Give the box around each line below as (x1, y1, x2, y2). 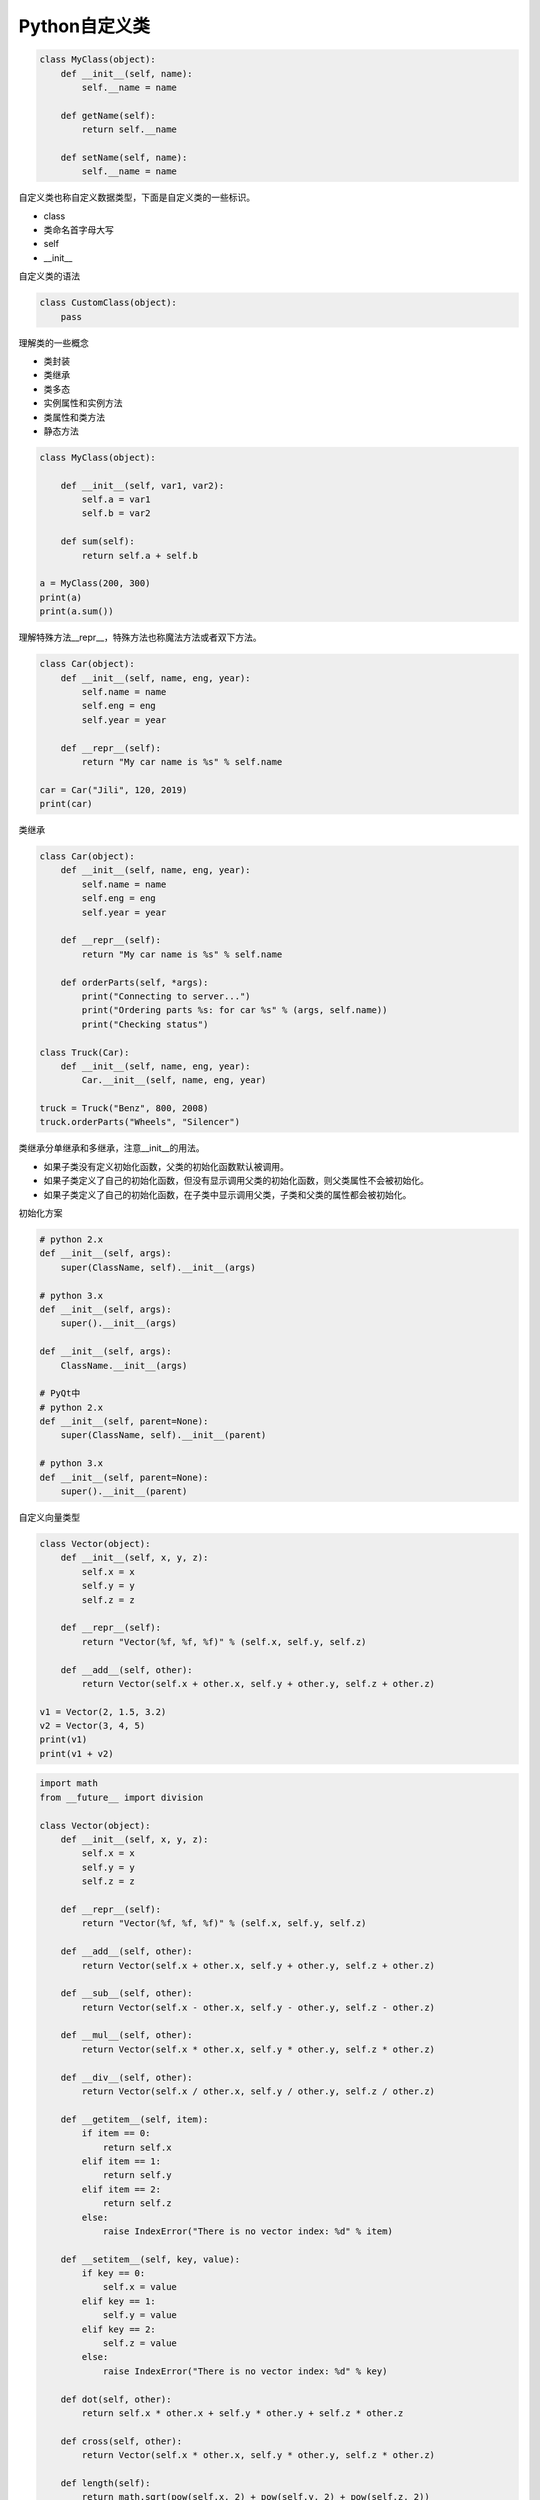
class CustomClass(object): (39, 297, 177, 309)
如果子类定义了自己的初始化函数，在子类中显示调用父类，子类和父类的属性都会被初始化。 (43, 1188, 412, 1200)
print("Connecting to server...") (81, 990, 251, 1002)
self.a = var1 (81, 494, 151, 505)
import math (39, 1778, 99, 1789)
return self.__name (81, 124, 177, 135)
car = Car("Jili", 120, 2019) (39, 784, 188, 795)
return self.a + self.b (81, 550, 199, 561)
